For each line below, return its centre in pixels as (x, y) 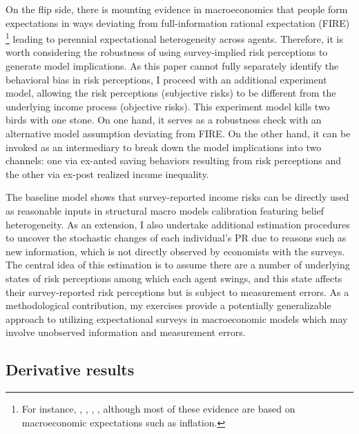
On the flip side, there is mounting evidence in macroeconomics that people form (177, 9)
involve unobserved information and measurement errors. (126, 332)
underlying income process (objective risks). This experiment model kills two (168, 106)
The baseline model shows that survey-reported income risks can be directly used (177, 197)
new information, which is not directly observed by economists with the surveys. (175, 251)
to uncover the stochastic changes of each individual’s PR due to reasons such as (176, 238)
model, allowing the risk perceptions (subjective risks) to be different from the (171, 93)
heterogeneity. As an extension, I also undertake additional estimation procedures (178, 224)
